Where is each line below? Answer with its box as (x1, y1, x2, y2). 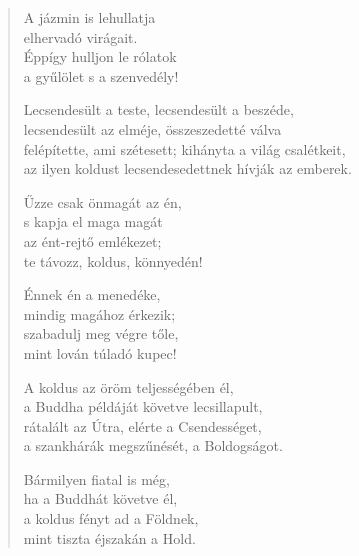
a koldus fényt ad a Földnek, (23, 508, 199, 529)
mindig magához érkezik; (23, 303, 176, 324)
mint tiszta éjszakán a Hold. (23, 527, 196, 548)
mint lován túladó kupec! (23, 342, 177, 363)
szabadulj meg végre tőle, (23, 323, 179, 344)
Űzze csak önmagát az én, (23, 191, 182, 212)
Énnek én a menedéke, (23, 284, 161, 305)
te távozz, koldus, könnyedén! (23, 250, 203, 271)
